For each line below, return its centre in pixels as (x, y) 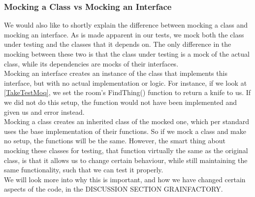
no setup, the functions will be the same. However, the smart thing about (115, 141)
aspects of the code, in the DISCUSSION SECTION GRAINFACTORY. (113, 189)
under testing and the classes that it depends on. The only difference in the (118, 44)
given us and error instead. (44, 112)
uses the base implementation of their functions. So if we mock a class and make (125, 131)
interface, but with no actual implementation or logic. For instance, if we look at (126, 82)
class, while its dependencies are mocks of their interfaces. (91, 63)
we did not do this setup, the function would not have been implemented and (121, 102)
